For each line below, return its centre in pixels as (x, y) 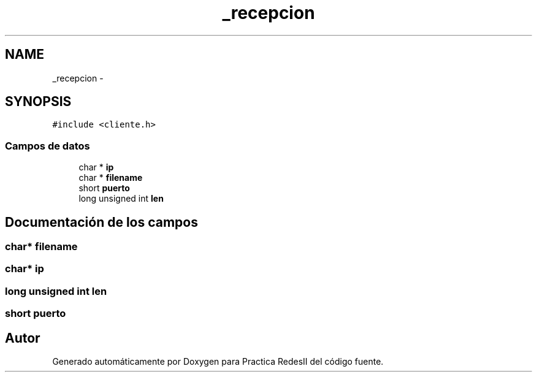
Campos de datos (48, 146)
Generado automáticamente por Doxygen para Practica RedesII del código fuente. (218, 361)
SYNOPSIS (38, 102)
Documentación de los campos (101, 222)
